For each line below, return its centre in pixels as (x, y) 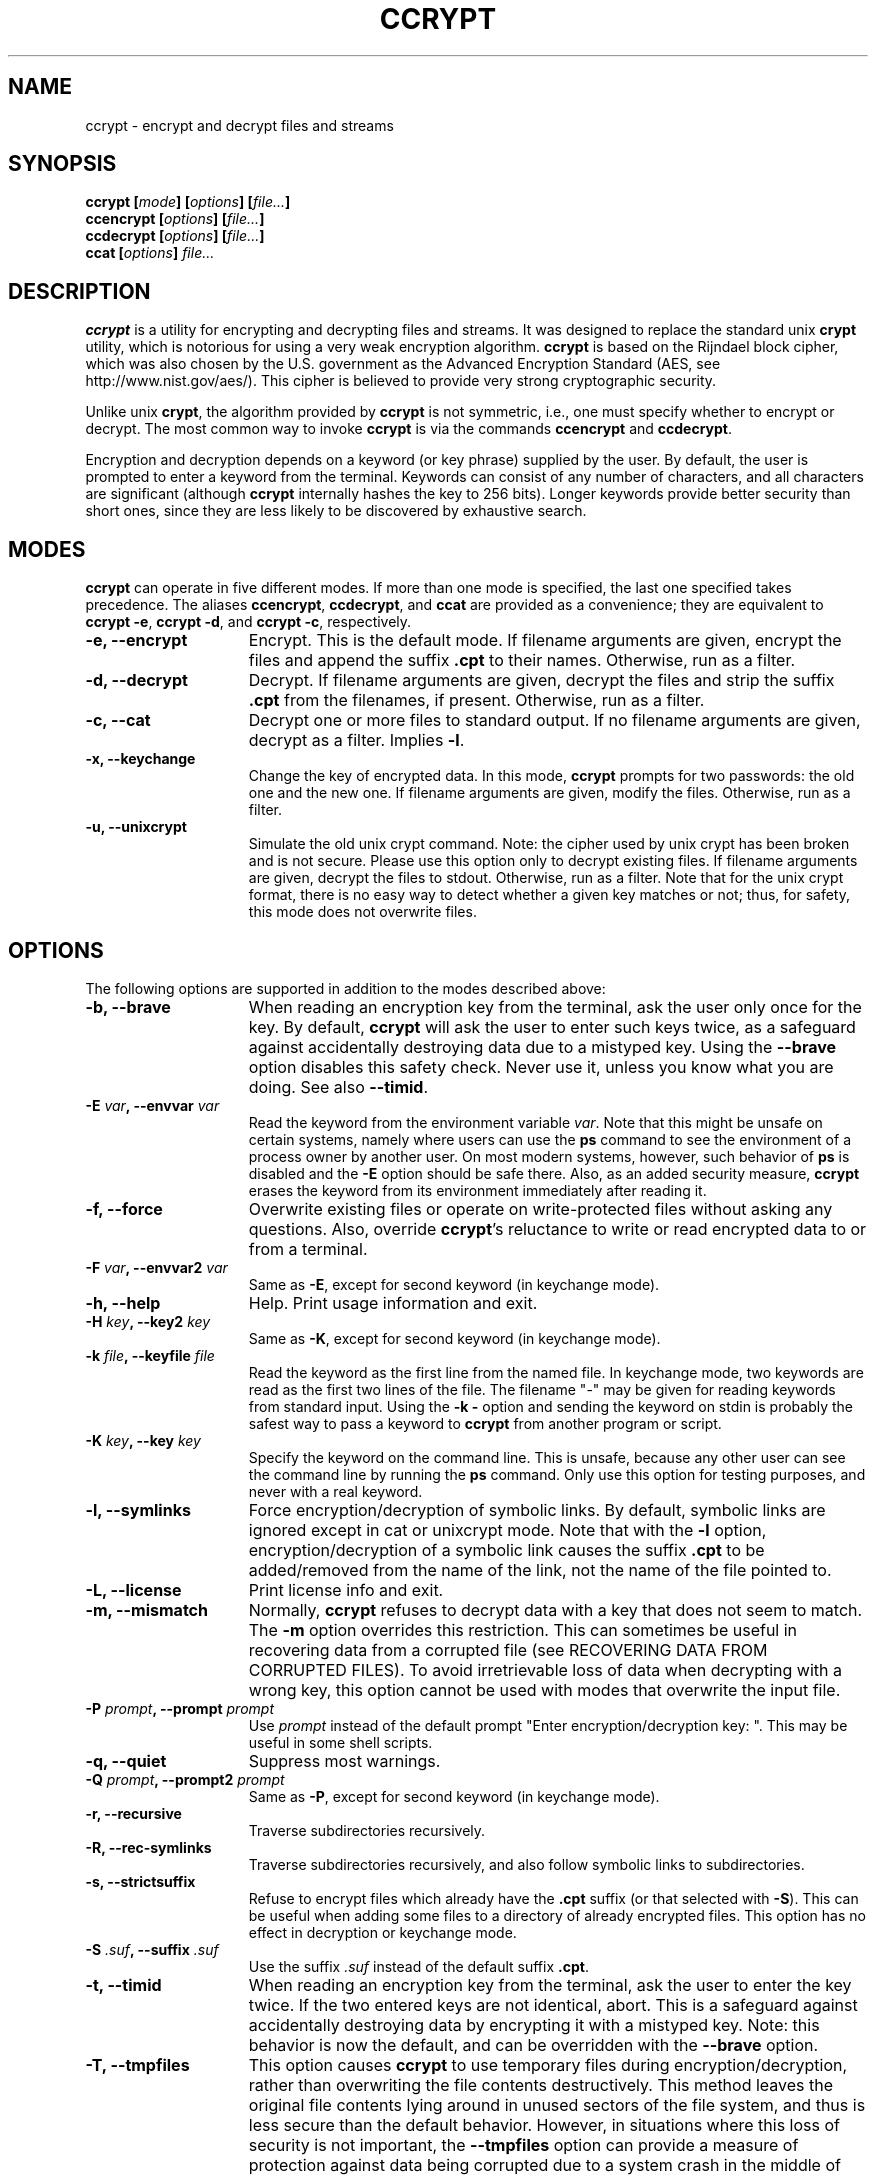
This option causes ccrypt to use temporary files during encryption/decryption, (548, 2064)
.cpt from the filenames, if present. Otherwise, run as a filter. (476, 700)
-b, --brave (128, 1006)
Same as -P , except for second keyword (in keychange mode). (454, 1796)
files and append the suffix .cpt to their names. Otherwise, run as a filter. (522, 660)
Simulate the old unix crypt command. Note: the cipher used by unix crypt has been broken (549, 844)
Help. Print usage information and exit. (393, 1302)
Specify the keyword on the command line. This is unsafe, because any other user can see (547, 1457)
